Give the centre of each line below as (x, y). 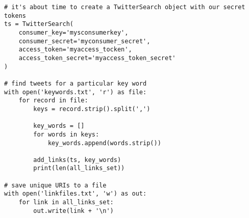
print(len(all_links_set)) (79, 168)
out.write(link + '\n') (73, 211)
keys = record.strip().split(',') (92, 109)
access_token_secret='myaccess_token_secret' (97, 58)
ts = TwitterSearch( (39, 24)
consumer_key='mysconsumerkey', (73, 32)
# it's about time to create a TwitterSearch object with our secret (125, 7)
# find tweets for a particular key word (76, 83)
